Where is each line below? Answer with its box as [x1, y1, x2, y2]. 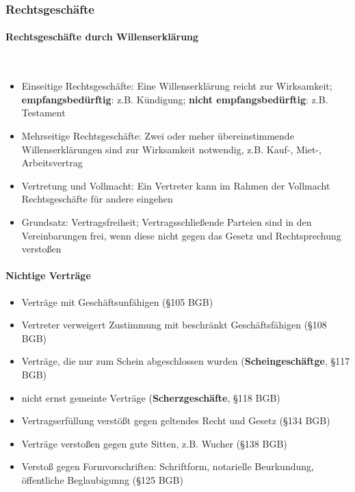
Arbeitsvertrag [21, 155, 83, 170]
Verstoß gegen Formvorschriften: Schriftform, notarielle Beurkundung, [21, 459, 314, 474]
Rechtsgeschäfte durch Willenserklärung [5, 29, 199, 44]
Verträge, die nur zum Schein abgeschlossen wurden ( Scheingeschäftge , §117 [21, 354, 350, 368]
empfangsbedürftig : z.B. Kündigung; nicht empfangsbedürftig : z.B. [21, 92, 328, 106]
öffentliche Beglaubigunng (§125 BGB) [21, 472, 183, 487]
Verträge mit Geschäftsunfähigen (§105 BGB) [21, 294, 213, 309]
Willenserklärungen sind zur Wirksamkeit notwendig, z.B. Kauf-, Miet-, [21, 142, 321, 156]
